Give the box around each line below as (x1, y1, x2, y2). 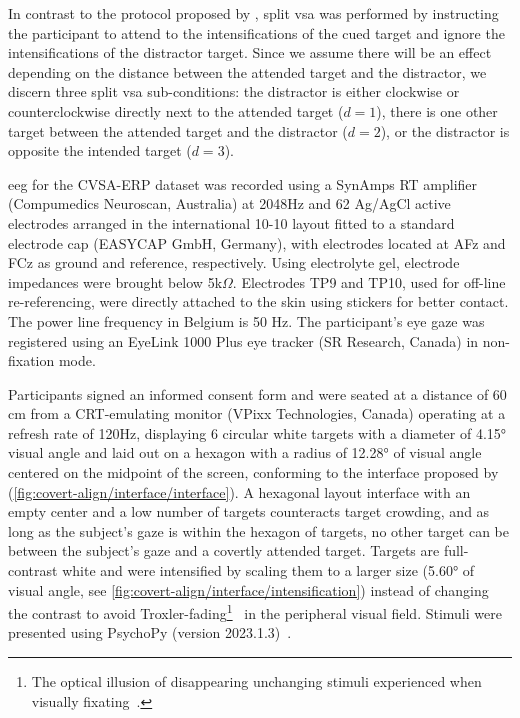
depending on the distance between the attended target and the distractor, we (8, 61, 487, 82)
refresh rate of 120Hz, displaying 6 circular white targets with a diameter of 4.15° (8, 422, 507, 443)
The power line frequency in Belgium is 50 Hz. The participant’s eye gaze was (8, 310, 485, 331)
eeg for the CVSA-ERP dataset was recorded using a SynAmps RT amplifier (8, 173, 478, 194)
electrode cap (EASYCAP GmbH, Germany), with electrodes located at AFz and (8, 232, 506, 253)
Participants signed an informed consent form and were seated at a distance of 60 (8, 383, 507, 404)
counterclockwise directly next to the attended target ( (8, 100, 344, 121)
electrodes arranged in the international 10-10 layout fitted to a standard (8, 212, 455, 233)
